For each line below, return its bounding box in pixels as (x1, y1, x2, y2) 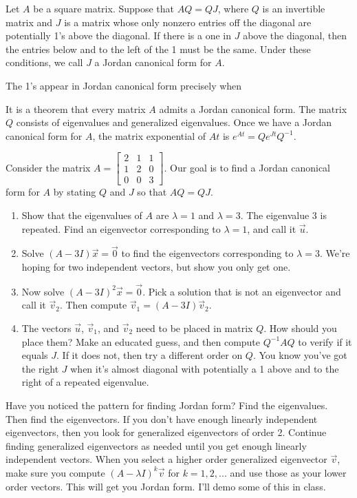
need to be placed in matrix (136, 321, 253, 335)
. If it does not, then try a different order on (56, 348, 243, 362)
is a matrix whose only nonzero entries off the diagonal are (64, 14, 312, 29)
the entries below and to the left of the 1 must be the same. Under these (6, 41, 311, 56)
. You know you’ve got (252, 348, 347, 362)
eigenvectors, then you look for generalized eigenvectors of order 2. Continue (6, 425, 327, 439)
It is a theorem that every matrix (6, 101, 146, 116)
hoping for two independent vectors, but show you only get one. (21, 260, 291, 274)
